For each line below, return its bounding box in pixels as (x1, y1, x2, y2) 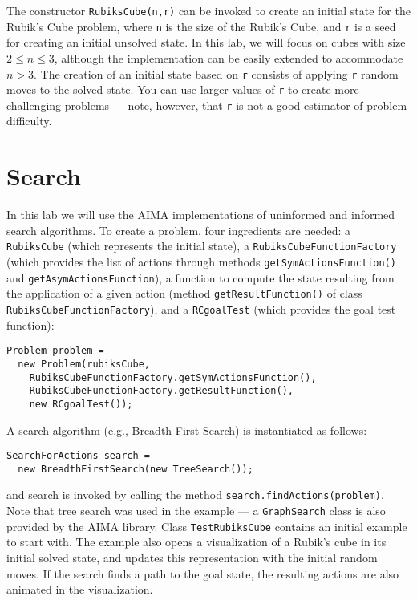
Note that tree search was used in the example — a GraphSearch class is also (6, 502, 386, 519)
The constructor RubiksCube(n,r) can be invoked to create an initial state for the (6, 2, 411, 18)
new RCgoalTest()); (29, 398, 133, 410)
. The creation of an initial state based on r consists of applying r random (34, 65, 399, 82)
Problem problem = (6, 345, 104, 357)
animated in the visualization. (6, 581, 153, 598)
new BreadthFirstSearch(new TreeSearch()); (18, 463, 253, 475)
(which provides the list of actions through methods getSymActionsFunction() (6, 253, 396, 270)
